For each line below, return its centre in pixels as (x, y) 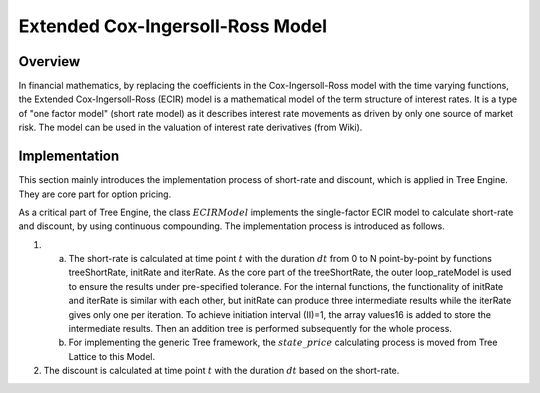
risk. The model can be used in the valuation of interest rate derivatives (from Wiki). (190, 127)
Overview (49, 61)
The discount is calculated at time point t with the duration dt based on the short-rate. (221, 371)
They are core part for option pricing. (95, 194)
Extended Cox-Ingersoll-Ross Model (172, 26)
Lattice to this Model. (111, 356)
